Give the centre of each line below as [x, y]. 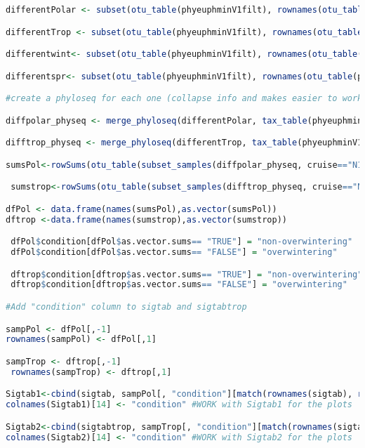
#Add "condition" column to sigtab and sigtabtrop [126, 307]
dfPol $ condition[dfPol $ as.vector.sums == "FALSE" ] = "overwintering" [174, 252]
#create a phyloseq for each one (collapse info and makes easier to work [184, 99]
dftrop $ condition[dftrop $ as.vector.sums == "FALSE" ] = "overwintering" [179, 285]
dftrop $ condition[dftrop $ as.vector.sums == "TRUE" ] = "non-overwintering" [187, 274]
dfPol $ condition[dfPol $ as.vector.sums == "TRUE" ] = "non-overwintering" [182, 242]
